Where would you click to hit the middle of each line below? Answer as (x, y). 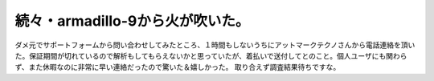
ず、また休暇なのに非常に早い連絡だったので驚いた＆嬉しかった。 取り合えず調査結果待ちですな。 (178, 67)
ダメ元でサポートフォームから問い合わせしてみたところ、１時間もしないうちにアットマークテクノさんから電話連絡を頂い (215, 45)
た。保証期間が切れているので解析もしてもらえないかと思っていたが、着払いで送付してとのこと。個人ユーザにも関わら (211, 55)
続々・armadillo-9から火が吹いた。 (132, 21)
